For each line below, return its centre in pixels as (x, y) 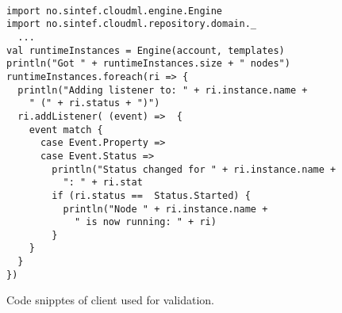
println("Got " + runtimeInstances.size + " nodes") (148, 64)
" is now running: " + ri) (145, 222)
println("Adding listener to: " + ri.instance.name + (163, 90)
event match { (66, 130)
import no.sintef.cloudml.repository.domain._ (131, 24)
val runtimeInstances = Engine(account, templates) (146, 50)
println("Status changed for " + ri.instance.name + (194, 169)
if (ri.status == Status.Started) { (151, 195)
